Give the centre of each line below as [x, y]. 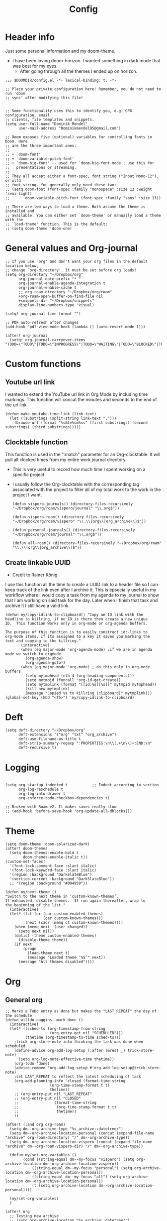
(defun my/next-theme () [31, 892]
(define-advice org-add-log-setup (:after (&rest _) [70, 1051]
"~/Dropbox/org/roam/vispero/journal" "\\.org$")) [66, 508]
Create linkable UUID [38, 563]
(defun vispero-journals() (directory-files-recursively [73, 504]
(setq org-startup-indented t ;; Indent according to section [82, 785]
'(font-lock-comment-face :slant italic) [53, 866]
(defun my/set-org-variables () [43, 1155]
